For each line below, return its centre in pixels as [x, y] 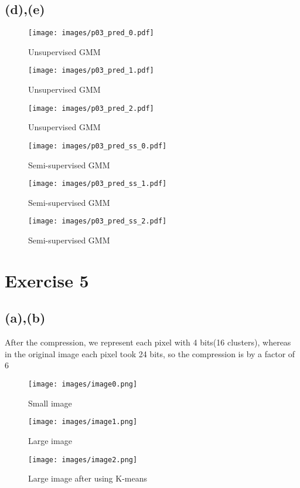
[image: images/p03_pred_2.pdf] [91, 108]
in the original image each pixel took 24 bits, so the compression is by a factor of [150, 353]
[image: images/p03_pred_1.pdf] [91, 71]
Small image [50, 403]
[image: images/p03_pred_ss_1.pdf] [98, 184]
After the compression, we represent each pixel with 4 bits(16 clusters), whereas [148, 342]
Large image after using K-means [88, 478]
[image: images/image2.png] [83, 460]
